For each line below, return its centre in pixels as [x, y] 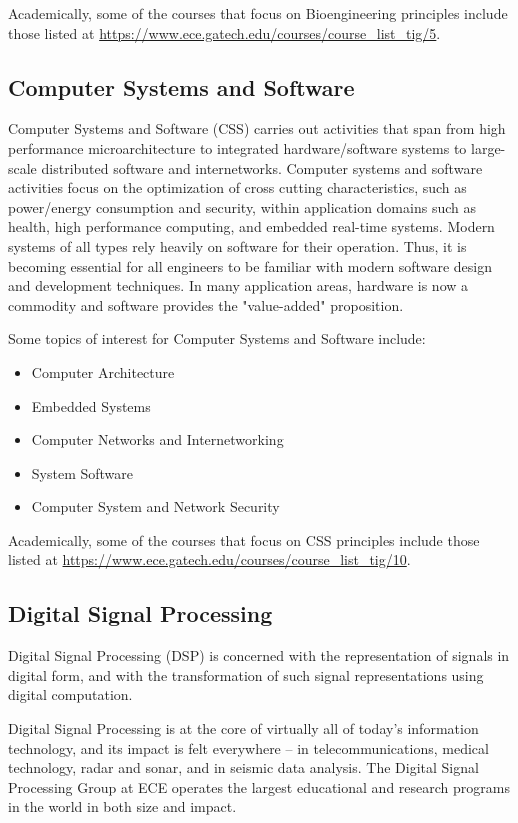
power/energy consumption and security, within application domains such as [242, 206]
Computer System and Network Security [155, 506]
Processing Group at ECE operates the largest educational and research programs [259, 786]
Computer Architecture [103, 371]
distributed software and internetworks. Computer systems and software [262, 167]
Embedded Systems [91, 405]
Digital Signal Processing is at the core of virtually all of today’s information [243, 728]
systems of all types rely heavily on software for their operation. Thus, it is [237, 245]
